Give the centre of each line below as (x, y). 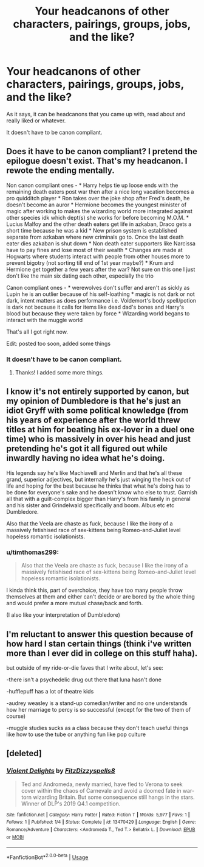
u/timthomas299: (33, 552)
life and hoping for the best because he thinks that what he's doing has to (98, 486)
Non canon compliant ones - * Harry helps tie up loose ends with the (92, 185)
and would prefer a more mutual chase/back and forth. (75, 603)
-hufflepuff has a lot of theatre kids (50, 691)
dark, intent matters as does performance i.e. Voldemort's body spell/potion (101, 300)
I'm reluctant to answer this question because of (100, 634)
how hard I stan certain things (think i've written (99, 644)
